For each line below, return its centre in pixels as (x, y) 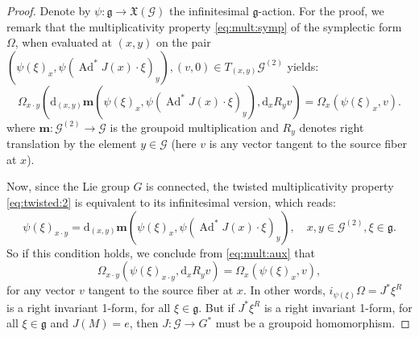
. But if (216, 307)
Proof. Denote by (49, 10)
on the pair (183, 42)
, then (144, 323)
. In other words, (284, 290)
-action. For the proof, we (321, 10)
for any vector (41, 290)
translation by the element (72, 144)
